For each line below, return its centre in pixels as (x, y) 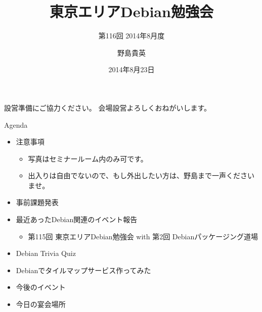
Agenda (16, 124)
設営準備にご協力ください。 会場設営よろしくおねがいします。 (107, 107)
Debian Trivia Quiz (46, 253)
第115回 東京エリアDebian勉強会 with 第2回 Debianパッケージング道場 (143, 236)
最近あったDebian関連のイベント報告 (77, 219)
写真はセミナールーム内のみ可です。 (88, 158)
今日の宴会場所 (41, 304)
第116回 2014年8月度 (132, 36)
